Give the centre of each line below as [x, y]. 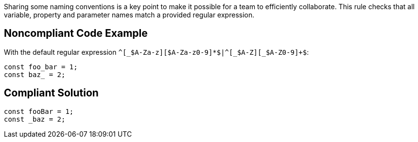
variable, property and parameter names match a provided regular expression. [129, 15]
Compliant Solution [51, 93]
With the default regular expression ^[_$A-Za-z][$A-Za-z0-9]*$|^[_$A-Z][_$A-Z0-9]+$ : [157, 52]
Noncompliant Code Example [76, 33]
